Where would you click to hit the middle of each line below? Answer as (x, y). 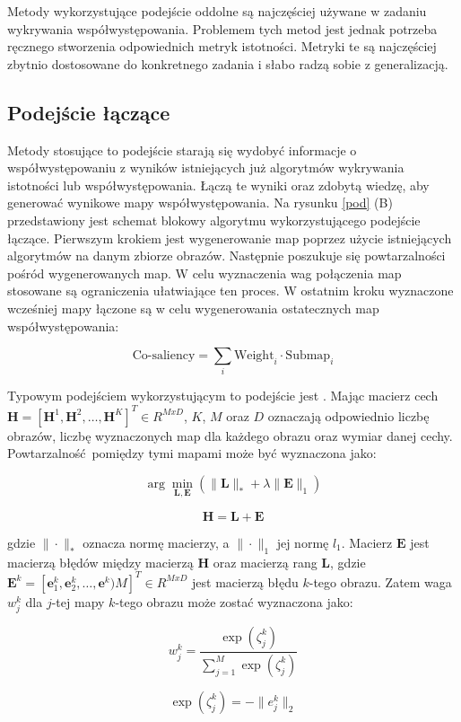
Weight (254, 356)
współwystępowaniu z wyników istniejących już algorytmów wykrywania (206, 167)
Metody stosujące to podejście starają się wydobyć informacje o (182, 150)
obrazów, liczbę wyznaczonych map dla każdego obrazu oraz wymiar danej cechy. (230, 435)
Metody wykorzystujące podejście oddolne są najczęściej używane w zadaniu (217, 11)
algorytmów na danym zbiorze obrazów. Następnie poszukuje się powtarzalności (226, 255)
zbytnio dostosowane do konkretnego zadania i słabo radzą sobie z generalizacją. (228, 63)
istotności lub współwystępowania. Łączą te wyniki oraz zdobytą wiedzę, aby (218, 185)
